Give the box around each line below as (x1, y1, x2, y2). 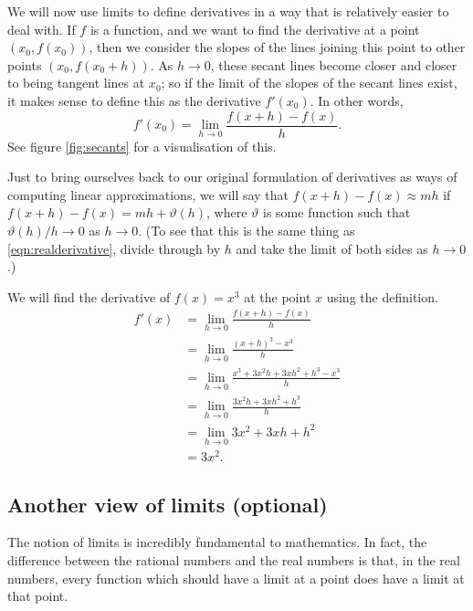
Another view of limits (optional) (7, 490, 328, 518)
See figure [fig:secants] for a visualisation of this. (7, 136, 277, 155)
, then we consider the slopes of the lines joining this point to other (89, 37, 466, 57)
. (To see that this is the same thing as (138, 221, 355, 239)
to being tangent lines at (7, 73, 145, 92)
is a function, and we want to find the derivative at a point (89, 19, 420, 38)
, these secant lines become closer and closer (210, 55, 457, 74)
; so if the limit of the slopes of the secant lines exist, (161, 73, 457, 92)
